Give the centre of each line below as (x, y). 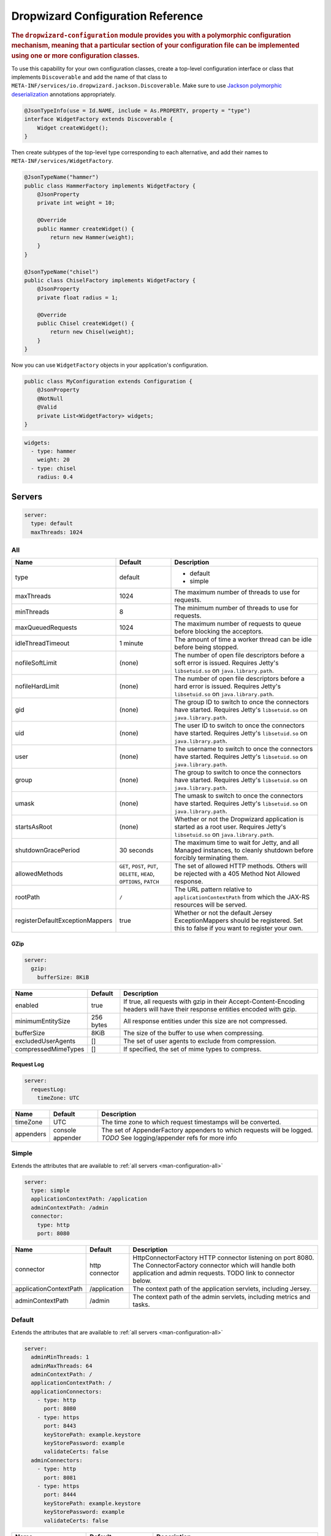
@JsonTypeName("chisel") (62, 272)
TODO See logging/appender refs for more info (169, 1138)
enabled (27, 1005)
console (65, 1130)
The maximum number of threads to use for (237, 592)
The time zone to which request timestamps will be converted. (191, 1122)
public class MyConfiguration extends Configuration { (108, 382)
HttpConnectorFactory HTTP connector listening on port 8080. (223, 1258)
